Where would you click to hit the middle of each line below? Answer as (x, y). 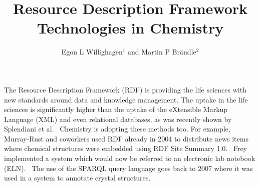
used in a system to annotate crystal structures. (77, 178)
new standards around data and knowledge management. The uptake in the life (126, 99)
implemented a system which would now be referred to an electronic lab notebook (130, 158)
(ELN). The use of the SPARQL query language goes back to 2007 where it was (128, 168)
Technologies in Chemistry (130, 28)
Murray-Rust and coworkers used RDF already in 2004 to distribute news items (126, 138)
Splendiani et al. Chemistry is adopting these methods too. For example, (117, 129)
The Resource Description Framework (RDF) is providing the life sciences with (125, 89)
